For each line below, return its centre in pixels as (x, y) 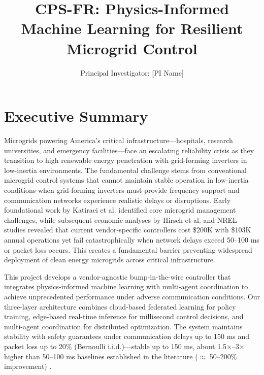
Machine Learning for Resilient (132, 28)
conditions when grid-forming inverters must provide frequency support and (122, 190)
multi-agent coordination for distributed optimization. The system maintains (123, 326)
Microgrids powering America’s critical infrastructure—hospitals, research (119, 140)
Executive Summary (76, 116)
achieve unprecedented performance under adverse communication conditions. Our (132, 296)
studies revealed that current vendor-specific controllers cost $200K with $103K (128, 230)
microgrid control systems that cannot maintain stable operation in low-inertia (126, 180)
